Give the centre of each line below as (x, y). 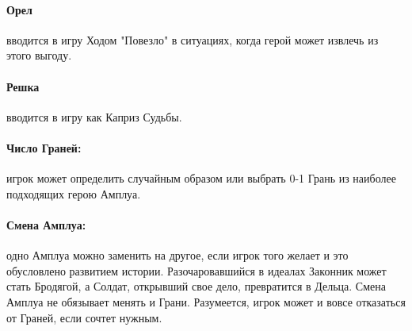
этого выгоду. (39, 55)
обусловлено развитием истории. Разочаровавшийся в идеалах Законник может (196, 270)
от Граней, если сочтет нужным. (84, 317)
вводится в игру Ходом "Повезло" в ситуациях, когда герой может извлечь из (193, 39)
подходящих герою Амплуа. (74, 193)
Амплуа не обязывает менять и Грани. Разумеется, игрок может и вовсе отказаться (206, 301)
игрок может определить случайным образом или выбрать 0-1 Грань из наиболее (201, 178)
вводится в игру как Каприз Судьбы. (94, 116)
